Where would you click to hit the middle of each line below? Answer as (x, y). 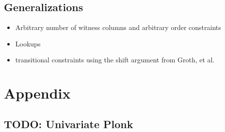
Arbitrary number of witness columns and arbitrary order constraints (118, 27)
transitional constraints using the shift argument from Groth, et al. (115, 60)
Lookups (28, 43)
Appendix (37, 93)
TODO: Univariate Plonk (69, 124)
